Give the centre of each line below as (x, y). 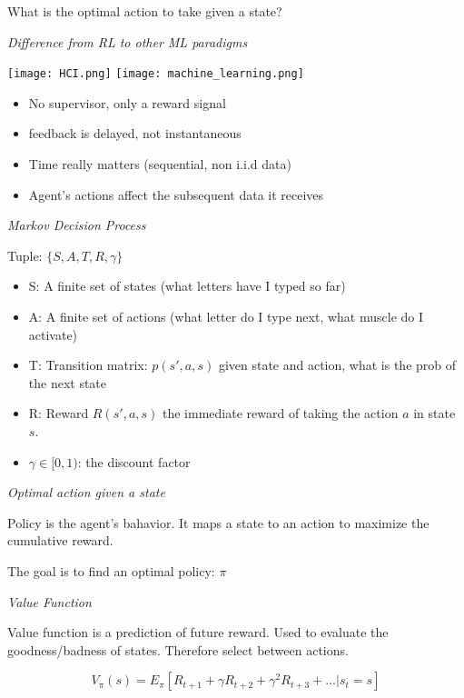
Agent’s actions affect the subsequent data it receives (176, 194)
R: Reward (59, 413)
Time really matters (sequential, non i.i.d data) (160, 164)
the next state (68, 382)
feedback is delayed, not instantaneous (135, 133)
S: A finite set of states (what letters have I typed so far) (187, 286)
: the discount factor (134, 461)
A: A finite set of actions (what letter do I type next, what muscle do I (226, 316)
